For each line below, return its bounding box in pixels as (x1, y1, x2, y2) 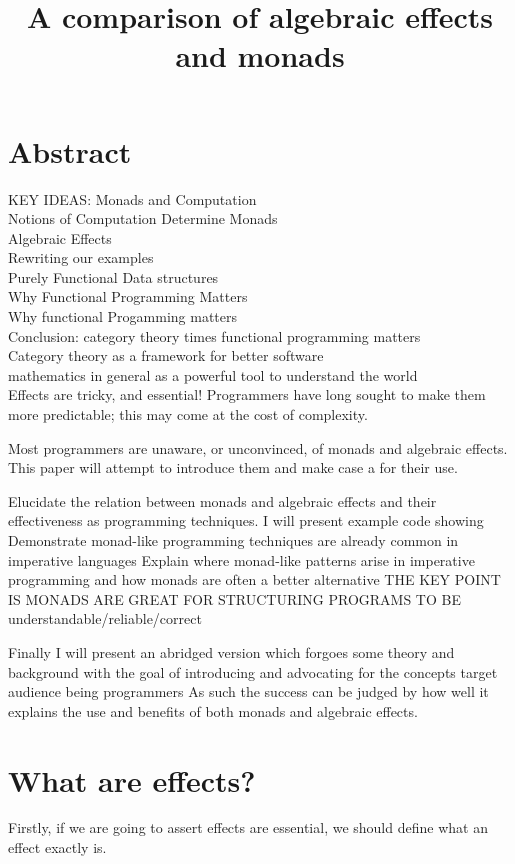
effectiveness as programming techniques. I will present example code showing (8, 510, 484, 531)
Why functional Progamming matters (8, 306, 238, 327)
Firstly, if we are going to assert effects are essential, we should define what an (8, 817, 488, 838)
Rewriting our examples (8, 247, 154, 268)
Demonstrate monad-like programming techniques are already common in (8, 530, 459, 550)
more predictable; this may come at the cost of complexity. (8, 404, 368, 425)
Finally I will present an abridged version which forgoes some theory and (8, 641, 455, 662)
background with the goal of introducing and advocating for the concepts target (8, 661, 498, 682)
